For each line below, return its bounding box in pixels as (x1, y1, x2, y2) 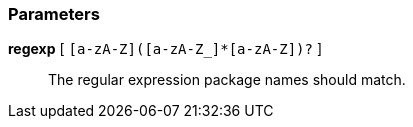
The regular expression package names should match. (48, 71, 406, 89)
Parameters (8, 4, 100, 24)
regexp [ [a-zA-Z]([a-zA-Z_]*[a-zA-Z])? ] (8, 40, 323, 58)
